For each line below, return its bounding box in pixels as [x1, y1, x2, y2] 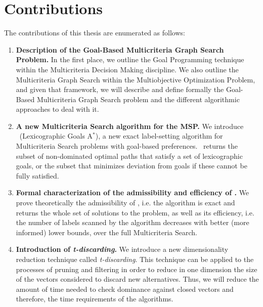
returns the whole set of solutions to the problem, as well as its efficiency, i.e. [16, 207, 254, 217]
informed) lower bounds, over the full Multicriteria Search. [16, 227, 197, 237]
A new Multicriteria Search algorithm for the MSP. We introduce [16, 120, 244, 131]
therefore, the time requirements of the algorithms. [16, 293, 173, 304]
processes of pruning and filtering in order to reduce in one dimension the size [16, 264, 257, 274]
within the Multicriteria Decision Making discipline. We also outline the [16, 64, 239, 74]
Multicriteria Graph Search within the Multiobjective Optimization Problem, [16, 74, 255, 84]
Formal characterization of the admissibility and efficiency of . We [16, 187, 249, 198]
